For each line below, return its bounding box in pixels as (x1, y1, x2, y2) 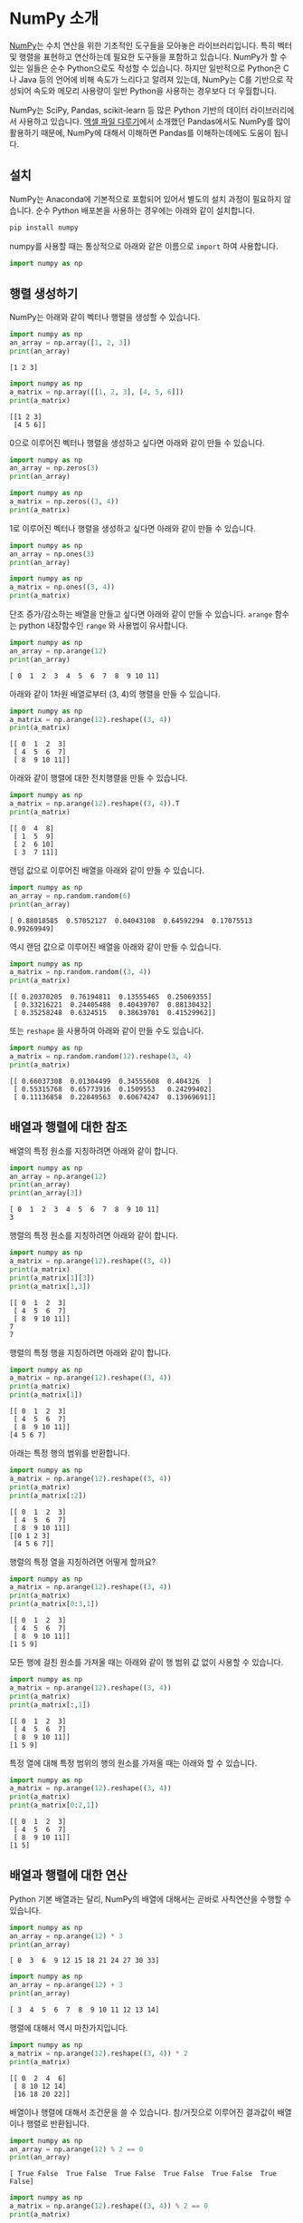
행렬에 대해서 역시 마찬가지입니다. (9, 2023, 128, 2033)
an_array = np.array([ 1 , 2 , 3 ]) (9, 338, 131, 347)
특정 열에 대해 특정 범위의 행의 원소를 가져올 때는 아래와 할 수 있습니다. (9, 1757, 258, 1769)
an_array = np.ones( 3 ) (9, 550, 95, 559)
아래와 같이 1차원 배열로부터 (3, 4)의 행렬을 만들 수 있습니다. (9, 688, 222, 699)
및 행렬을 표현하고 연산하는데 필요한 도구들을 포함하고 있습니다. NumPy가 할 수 (9, 51, 288, 62)
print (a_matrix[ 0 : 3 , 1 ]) (9, 1600, 99, 1609)
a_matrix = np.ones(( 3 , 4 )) (9, 582, 116, 592)
